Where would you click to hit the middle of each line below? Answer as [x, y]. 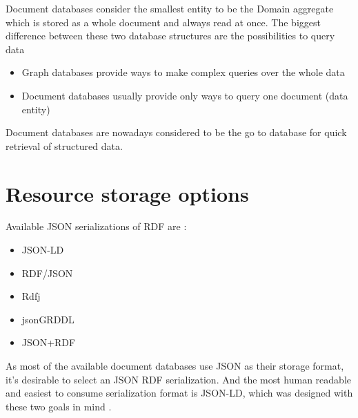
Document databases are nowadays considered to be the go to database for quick [176, 132]
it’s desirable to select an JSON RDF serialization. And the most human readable [178, 379]
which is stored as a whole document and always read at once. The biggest [163, 22]
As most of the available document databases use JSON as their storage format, [175, 366]
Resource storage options [127, 193]
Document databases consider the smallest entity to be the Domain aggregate [170, 8]
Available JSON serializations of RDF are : [96, 226]
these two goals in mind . [59, 406]
